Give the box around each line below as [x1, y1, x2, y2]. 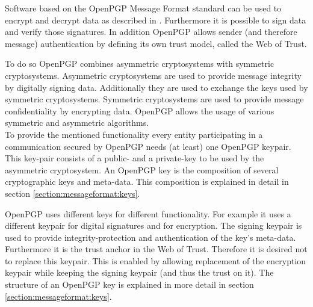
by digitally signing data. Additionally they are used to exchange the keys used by [5, 81, 308, 93]
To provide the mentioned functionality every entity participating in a [5, 128, 263, 140]
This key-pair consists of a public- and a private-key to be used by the [5, 152, 264, 164]
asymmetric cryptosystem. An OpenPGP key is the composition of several [5, 163, 279, 176]
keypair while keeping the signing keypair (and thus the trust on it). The [5, 266, 274, 279]
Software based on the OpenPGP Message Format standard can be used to [5, 2, 282, 14]
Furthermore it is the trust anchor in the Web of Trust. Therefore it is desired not [5, 243, 308, 255]
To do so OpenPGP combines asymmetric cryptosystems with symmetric [5, 57, 274, 70]
